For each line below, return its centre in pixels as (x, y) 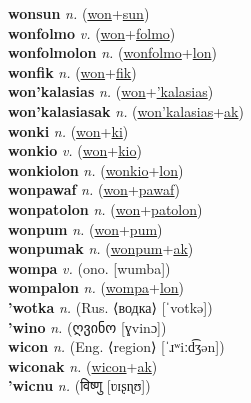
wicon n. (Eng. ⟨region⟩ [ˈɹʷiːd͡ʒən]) (116, 346)
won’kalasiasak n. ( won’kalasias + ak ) (126, 110)
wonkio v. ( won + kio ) (75, 150)
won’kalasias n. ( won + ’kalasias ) (111, 91)
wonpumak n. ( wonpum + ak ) (101, 248)
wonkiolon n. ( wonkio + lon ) (96, 169)
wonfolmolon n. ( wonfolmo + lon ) (112, 52)
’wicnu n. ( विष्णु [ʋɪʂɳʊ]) (79, 385)
